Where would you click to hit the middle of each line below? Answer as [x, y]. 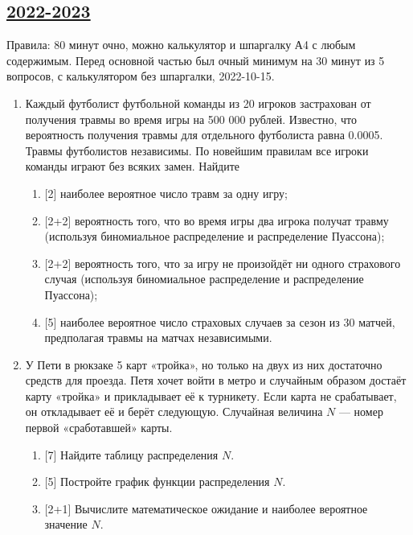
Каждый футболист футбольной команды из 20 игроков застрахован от [198, 103]
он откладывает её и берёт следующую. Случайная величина [174, 412]
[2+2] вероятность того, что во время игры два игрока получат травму [217, 220]
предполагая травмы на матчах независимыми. [158, 337]
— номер [361, 412]
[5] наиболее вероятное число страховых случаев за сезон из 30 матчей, [220, 321]
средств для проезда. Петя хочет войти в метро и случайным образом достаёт [216, 380]
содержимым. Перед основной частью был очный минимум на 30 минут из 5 [196, 60]
